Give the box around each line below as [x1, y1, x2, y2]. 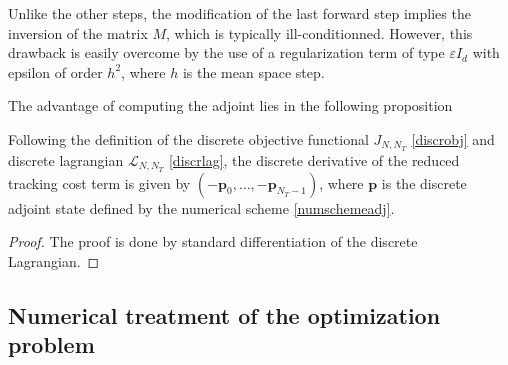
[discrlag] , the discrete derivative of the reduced [168, 149, 460, 170]
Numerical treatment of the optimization [8, 299, 441, 330]
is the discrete [381, 172, 467, 193]
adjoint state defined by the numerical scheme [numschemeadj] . [8, 197, 395, 218]
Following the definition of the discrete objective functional [8, 128, 369, 149]
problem [8, 329, 95, 360]
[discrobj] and [411, 128, 495, 149]
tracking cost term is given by [8, 172, 191, 193]
